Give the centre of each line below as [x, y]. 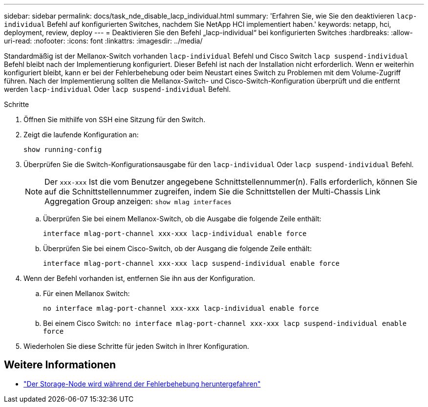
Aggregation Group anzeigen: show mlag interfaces [138, 201]
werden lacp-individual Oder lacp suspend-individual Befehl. [118, 89]
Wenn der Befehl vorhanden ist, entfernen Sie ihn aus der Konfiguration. [139, 278]
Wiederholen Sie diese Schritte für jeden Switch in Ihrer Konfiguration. [136, 346]
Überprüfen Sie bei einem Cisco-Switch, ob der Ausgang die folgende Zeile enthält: [177, 248]
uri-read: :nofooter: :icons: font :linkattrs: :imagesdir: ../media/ [103, 41]
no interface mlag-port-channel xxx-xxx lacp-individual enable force [181, 308]
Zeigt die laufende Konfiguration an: [81, 135]
